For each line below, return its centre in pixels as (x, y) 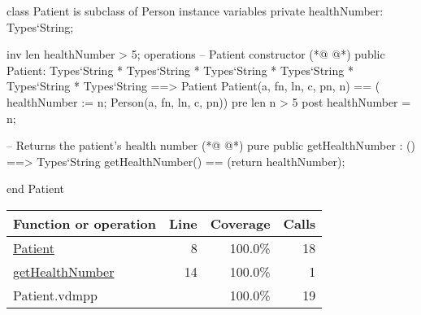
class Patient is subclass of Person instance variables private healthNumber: (195, 11)
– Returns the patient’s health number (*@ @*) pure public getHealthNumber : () (211, 145)
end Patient (35, 188)
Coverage (240, 223)
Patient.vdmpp (55, 295)
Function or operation (85, 223)
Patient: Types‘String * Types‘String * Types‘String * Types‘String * (180, 70)
